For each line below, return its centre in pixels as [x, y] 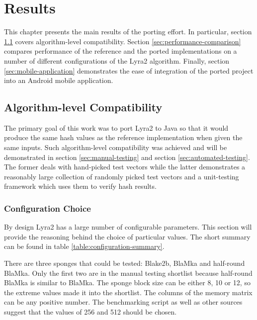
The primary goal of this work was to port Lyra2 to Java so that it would [116, 127]
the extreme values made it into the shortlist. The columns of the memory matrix [128, 292]
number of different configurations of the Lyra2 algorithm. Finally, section [117, 60]
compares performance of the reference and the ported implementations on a [121, 51]
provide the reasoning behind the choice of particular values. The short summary [127, 236]
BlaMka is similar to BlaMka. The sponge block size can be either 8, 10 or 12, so [127, 282]
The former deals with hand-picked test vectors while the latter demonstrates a [125, 167]
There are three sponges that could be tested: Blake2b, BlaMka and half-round [125, 263]
